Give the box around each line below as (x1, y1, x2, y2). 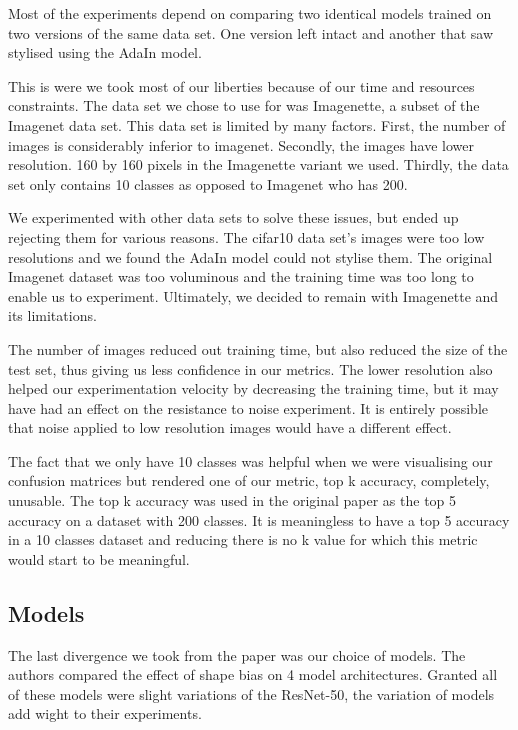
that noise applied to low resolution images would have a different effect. (8, 417, 452, 438)
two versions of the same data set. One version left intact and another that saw (8, 22, 494, 43)
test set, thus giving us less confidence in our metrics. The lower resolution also (8, 358, 493, 379)
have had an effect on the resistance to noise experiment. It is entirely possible (8, 397, 489, 418)
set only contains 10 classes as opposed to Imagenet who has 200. (8, 173, 408, 194)
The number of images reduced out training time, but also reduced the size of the (8, 338, 508, 359)
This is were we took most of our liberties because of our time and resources (8, 75, 475, 96)
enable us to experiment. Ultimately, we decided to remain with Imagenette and (8, 285, 499, 306)
